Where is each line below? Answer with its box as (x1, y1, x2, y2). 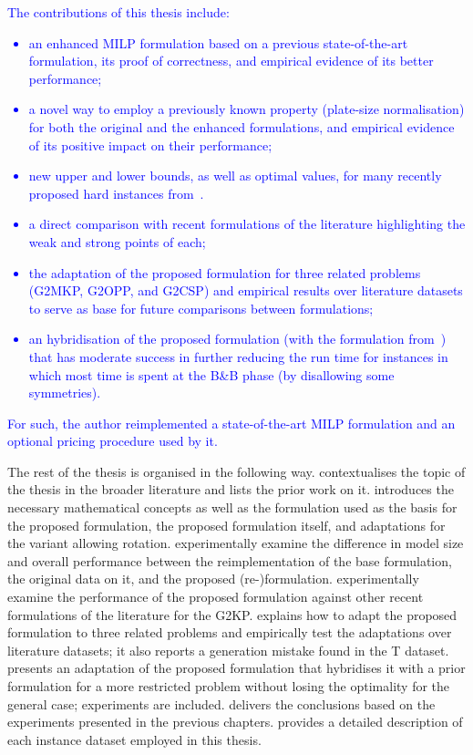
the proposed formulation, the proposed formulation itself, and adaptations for (7, 515, 446, 534)
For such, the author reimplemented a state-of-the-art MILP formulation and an (7, 413, 456, 432)
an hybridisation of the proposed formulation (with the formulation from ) (28, 329, 447, 348)
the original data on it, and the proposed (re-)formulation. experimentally (7, 569, 419, 588)
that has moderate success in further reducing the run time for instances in (28, 346, 448, 366)
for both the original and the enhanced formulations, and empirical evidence (28, 117, 455, 136)
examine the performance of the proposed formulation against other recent (7, 587, 424, 606)
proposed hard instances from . (28, 183, 204, 202)
